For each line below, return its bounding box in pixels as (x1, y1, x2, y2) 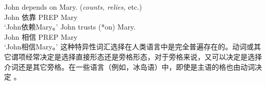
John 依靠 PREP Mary (4, 11, 78, 22)
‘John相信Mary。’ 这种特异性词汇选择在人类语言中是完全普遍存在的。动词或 (4, 41, 254, 52)
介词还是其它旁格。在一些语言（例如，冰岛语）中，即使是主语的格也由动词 (4, 61, 255, 72)
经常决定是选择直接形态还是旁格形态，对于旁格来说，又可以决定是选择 (25, 51, 262, 62)
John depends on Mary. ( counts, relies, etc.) (4, 2, 142, 12)
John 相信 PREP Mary (4, 31, 78, 42)
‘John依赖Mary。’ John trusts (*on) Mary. (4, 21, 136, 32)
